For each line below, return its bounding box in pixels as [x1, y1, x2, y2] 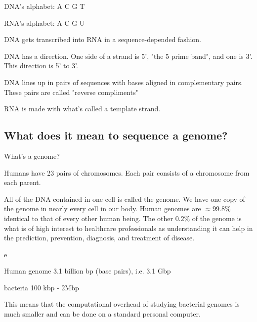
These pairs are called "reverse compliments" [4, 87, 138, 97]
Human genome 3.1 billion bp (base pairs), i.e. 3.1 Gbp [4, 266, 171, 276]
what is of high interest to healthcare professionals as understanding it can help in [4, 223, 253, 233]
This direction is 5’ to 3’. [4, 60, 78, 71]
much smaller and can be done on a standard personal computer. [4, 309, 201, 319]
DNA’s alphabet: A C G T [4, 1, 85, 11]
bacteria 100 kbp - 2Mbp [4, 282, 79, 292]
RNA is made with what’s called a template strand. [4, 103, 161, 114]
